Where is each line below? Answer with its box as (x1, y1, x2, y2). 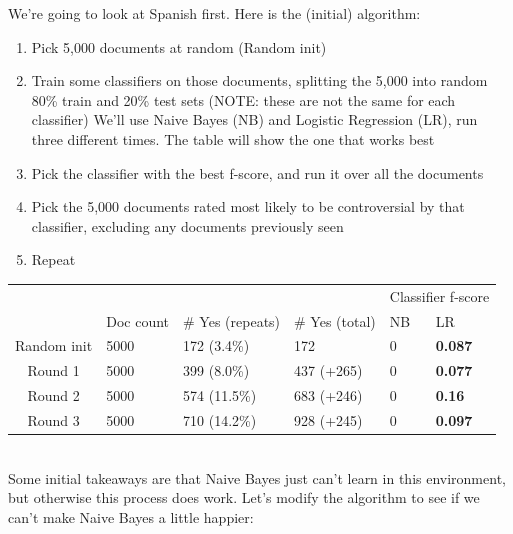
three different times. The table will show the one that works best (31, 128, 435, 149)
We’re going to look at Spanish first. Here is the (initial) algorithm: (8, 3, 421, 23)
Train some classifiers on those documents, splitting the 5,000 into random (31, 70, 488, 91)
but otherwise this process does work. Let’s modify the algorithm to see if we (8, 487, 480, 508)
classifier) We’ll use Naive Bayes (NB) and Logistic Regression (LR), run (31, 109, 478, 130)
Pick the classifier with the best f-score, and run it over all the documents (31, 162, 484, 183)
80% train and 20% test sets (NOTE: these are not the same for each (31, 89, 456, 110)
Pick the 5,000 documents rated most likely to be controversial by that (31, 196, 465, 217)
